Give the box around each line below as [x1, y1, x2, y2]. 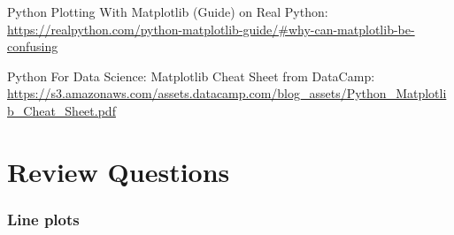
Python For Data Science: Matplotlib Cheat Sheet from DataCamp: [7, 66, 375, 85]
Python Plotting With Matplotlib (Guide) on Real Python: [7, 3, 328, 20]
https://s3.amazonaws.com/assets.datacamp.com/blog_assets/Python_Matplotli [7, 84, 447, 102]
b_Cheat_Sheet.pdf [7, 101, 116, 119]
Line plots [7, 208, 80, 230]
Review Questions [7, 153, 230, 189]
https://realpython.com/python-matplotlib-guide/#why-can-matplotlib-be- [7, 19, 415, 38]
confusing [7, 37, 58, 56]
